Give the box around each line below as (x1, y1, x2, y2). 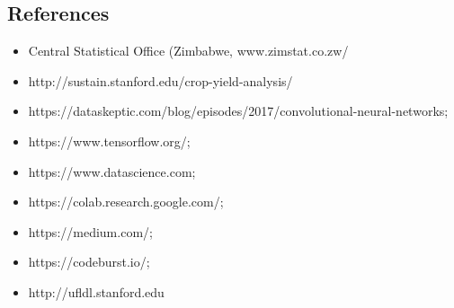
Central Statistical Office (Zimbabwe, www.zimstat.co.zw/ (28, 41, 349, 60)
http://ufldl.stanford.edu (28, 282, 165, 301)
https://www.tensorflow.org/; (28, 131, 191, 150)
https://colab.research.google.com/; (28, 192, 224, 211)
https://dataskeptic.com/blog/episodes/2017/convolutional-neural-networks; (28, 101, 449, 120)
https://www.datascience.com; (28, 162, 196, 180)
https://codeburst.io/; (28, 252, 150, 271)
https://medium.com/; (28, 222, 153, 241)
